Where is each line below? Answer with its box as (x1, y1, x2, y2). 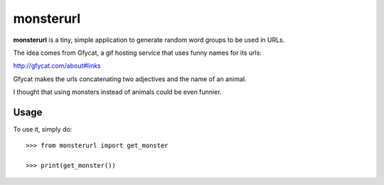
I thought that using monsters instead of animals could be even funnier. (13, 88, 222, 96)
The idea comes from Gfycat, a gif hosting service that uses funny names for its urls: (13, 48, 262, 57)
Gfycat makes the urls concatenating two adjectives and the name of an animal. (13, 75, 247, 83)
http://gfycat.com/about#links (13, 61, 101, 70)
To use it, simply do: (13, 125, 73, 134)
